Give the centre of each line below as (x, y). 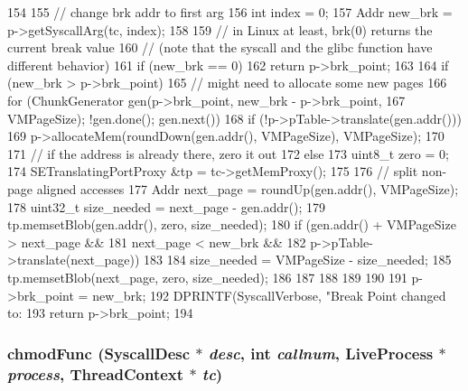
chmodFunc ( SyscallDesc (99, 353)
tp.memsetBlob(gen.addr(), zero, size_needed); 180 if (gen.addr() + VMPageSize (232, 224)
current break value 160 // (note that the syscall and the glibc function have (220, 47)
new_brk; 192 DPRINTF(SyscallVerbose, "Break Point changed (269, 295)
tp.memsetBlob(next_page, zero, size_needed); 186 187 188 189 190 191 (207, 277)
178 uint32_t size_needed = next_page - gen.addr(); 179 (167, 206)
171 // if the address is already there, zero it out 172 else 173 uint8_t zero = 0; (228, 153)
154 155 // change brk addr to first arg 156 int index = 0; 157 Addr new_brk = (230, 12)
